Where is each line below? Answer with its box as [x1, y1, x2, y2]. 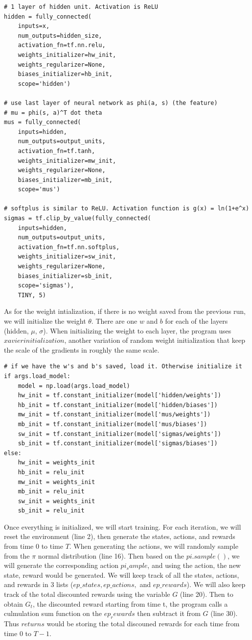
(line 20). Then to [180, 589, 233, 599]
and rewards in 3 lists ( [4, 579, 73, 589]
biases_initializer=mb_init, [18, 176, 113, 183]
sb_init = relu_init [18, 507, 85, 514]
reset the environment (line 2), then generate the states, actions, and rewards [4, 531, 235, 541]
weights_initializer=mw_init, [18, 157, 116, 164]
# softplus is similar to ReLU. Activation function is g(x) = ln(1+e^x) [4, 205, 250, 212]
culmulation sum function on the [4, 608, 102, 618]
